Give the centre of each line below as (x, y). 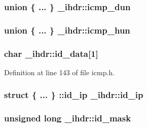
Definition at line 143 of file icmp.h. (59, 72)
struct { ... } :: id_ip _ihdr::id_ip (74, 95)
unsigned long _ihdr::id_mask (68, 118)
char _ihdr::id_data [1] (51, 53)
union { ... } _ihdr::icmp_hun (67, 30)
